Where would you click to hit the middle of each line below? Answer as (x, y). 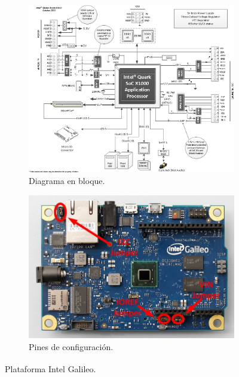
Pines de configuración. (71, 346)
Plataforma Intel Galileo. (50, 369)
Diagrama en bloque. (67, 181)
